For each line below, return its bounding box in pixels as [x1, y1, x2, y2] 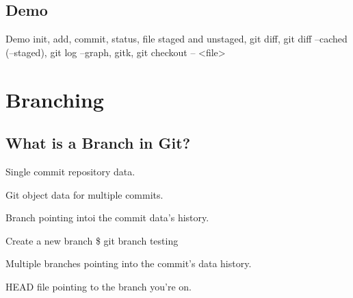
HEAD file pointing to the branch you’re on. [5, 279, 192, 293]
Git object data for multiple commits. [5, 187, 164, 201]
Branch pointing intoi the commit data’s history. [5, 210, 209, 225]
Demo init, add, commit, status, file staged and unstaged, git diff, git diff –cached [5, 32, 348, 46]
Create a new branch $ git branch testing [5, 233, 179, 247]
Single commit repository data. [5, 164, 135, 178]
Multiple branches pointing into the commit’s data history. [5, 256, 252, 271]
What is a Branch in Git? [5, 132, 191, 153]
